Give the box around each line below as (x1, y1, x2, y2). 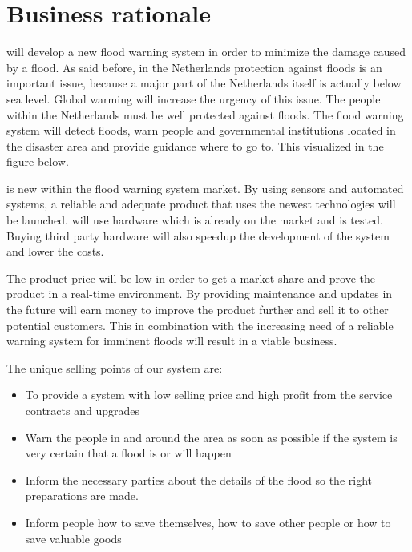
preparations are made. (25, 487, 139, 504)
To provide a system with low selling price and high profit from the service (25, 386, 393, 403)
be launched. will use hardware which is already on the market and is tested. (6, 212, 383, 228)
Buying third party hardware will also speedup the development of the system (6, 227, 390, 244)
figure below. (6, 153, 69, 170)
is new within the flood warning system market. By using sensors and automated (6, 179, 404, 196)
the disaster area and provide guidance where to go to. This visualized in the (6, 137, 384, 154)
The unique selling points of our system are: (6, 359, 223, 376)
